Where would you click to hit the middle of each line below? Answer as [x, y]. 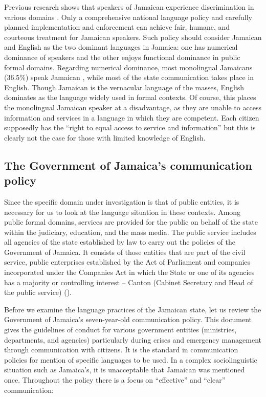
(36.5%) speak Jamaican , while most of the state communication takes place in [129, 77]
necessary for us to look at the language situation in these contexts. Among [123, 212]
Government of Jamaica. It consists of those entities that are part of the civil [125, 252]
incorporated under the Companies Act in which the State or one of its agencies [129, 272]
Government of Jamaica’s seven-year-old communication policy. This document [128, 319]
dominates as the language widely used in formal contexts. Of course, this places [130, 97]
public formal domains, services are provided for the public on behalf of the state [131, 222]
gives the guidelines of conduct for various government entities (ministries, [120, 330]
